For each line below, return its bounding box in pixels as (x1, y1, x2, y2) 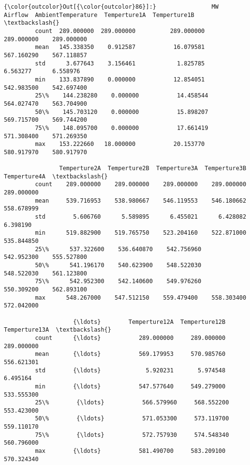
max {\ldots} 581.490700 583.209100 (35, 448, 226, 455)
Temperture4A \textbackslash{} (4, 173, 108, 180)
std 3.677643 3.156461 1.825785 (35, 60, 205, 67)
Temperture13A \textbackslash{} (4, 326, 111, 334)
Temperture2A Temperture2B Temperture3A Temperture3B (59, 165, 247, 172)
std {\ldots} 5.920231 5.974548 (35, 367, 226, 374)
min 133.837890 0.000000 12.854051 (35, 76, 205, 83)
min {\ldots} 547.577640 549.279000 (35, 383, 226, 390)
